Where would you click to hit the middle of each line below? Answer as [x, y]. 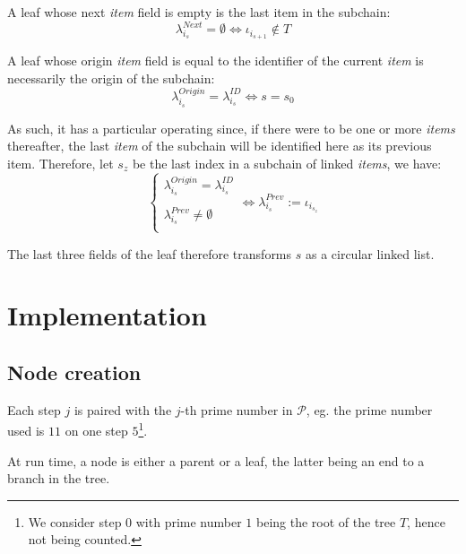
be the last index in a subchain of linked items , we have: [287, 163]
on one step [96, 430]
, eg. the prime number [369, 409]
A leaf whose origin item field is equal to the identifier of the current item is [216, 60]
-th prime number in [237, 409]
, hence [426, 521]
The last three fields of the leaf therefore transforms [150, 253]
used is [26, 430]
